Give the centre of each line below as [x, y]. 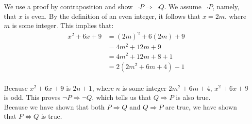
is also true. [193, 97]
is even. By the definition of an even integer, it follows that [113, 16]
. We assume [183, 6]
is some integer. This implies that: [63, 25]
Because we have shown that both [54, 106]
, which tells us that [122, 97]
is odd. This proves [32, 97]
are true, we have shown [201, 106]
